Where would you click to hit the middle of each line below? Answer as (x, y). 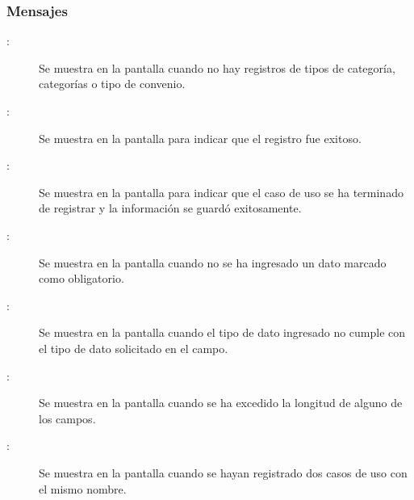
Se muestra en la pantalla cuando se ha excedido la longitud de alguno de (221, 403)
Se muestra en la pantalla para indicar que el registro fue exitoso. (200, 138)
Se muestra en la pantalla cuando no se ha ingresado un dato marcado (213, 262)
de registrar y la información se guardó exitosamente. (170, 208)
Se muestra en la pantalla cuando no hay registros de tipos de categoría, (217, 67)
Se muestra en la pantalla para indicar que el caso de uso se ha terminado (221, 192)
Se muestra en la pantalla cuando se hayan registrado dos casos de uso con (223, 472)
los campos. (67, 418)
